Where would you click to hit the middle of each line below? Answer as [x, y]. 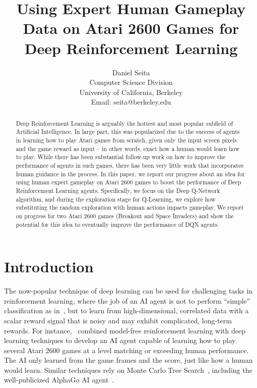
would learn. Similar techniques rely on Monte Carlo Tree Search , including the [128, 370]
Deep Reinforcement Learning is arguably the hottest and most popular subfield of [124, 123]
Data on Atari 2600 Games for [131, 28]
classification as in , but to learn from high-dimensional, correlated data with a [126, 310]
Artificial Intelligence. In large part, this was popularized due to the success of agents [128, 132]
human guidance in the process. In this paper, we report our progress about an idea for [130, 174]
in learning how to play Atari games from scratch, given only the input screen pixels [126, 140]
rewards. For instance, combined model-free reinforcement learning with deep [125, 330]
